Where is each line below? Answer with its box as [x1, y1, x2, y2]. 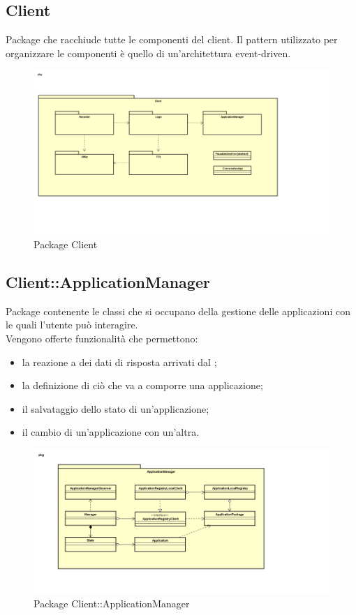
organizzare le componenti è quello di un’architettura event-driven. [6, 45, 291, 60]
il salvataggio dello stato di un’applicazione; [22, 401, 209, 416]
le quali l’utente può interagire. [6, 317, 138, 332]
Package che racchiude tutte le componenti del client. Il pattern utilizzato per [6, 32, 338, 47]
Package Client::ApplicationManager [34, 596, 190, 611]
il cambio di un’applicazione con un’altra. [22, 425, 200, 439]
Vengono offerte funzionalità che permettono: [6, 331, 198, 345]
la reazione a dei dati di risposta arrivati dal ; [22, 354, 217, 369]
